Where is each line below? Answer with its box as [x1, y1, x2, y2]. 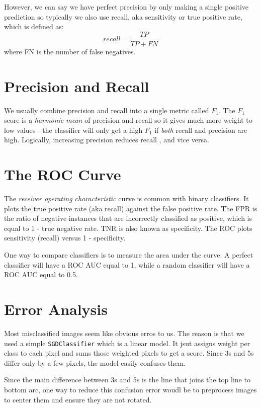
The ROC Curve [4, 164, 121, 185]
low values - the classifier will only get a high [4, 124, 143, 135]
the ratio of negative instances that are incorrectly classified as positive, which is [4, 213, 252, 223]
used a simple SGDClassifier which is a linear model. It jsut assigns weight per [4, 338, 250, 348]
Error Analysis [4, 299, 108, 319]
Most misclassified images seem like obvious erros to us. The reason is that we [4, 328, 244, 338]
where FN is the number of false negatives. [4, 46, 136, 56]
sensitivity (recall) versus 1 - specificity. [4, 232, 126, 243]
